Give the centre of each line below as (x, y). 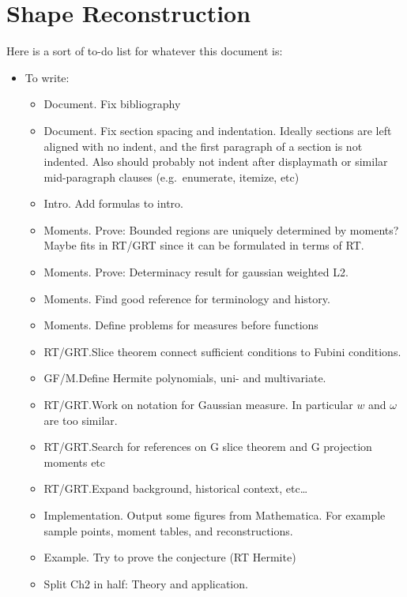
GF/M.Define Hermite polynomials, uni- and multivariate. (185, 378)
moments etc (75, 462)
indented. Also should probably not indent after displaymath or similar (216, 161)
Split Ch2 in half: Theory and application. (146, 583)
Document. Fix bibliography (112, 104)
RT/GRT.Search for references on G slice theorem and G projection (208, 447)
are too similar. (81, 420)
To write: (47, 77)
